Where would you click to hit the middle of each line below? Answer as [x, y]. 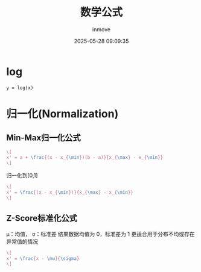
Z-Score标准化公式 [42, 218]
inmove [101, 29]
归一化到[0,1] [22, 176]
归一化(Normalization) [62, 113]
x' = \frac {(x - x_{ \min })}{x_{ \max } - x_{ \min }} [70, 193]
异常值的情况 [22, 241]
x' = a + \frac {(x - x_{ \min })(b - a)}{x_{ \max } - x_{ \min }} [85, 158]
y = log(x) [20, 88]
